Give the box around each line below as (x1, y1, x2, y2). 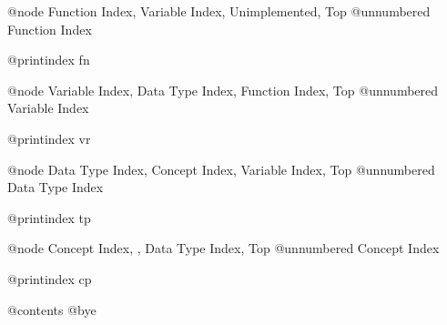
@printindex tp (7, 208, 91, 227)
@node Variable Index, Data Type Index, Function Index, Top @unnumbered (7, 80, 439, 99)
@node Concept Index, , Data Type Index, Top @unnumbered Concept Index (7, 239, 440, 258)
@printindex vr (7, 128, 91, 147)
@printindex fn (7, 50, 90, 69)
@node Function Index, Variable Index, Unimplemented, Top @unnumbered (7, 2, 431, 20)
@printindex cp (7, 269, 92, 288)
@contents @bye (7, 300, 97, 319)
